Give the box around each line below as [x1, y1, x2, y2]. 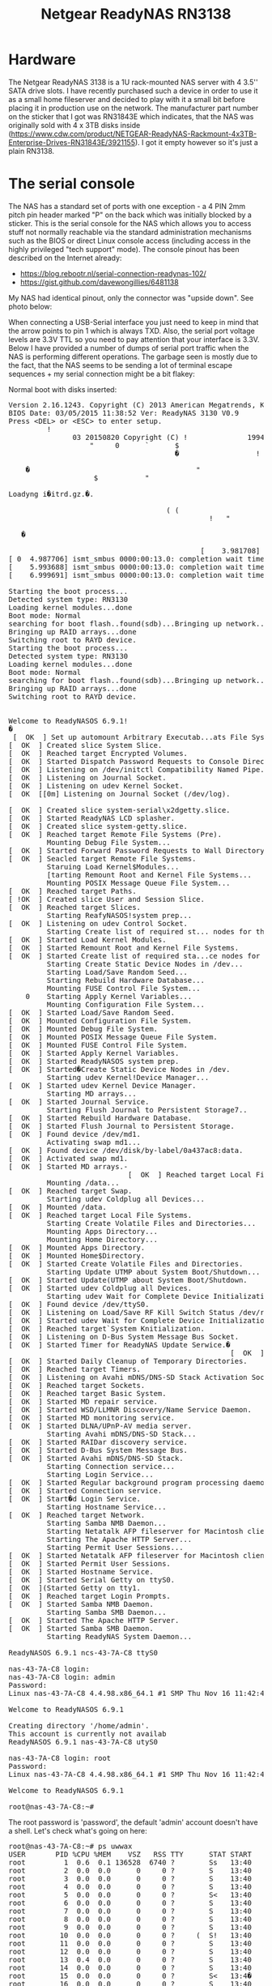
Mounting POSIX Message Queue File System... [46, 878, 231, 887]
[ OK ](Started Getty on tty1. [8, 1583, 142, 1592]
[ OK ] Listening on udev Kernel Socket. [8, 781, 184, 790]
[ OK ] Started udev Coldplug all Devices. [8, 1283, 193, 1292]
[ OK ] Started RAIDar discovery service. [8, 1437, 189, 1446]
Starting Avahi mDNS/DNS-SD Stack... [46, 1429, 197, 1438]
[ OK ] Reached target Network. [8, 1510, 146, 1519]
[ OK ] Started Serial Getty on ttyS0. [8, 1575, 176, 1584]
